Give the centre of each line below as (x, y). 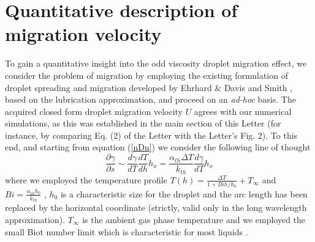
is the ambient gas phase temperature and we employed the (194, 219)
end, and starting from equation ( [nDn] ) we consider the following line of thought (158, 147)
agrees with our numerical (243, 111)
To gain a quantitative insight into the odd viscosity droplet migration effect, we (156, 63)
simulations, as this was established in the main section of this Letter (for (143, 123)
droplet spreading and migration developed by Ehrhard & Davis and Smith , (149, 87)
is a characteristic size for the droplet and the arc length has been (184, 193)
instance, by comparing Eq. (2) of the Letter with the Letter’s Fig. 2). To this (151, 135)
